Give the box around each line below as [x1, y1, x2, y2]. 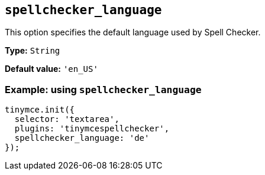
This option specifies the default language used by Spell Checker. [5, 27, 261, 38]
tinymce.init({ [5, 105, 75, 115]
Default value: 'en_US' [5, 64, 98, 74]
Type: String [5, 45, 60, 56]
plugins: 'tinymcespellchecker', [14, 124, 170, 134]
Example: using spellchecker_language [5, 83, 202, 95]
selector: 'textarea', [14, 114, 119, 124]
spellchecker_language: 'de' [14, 133, 150, 143]
